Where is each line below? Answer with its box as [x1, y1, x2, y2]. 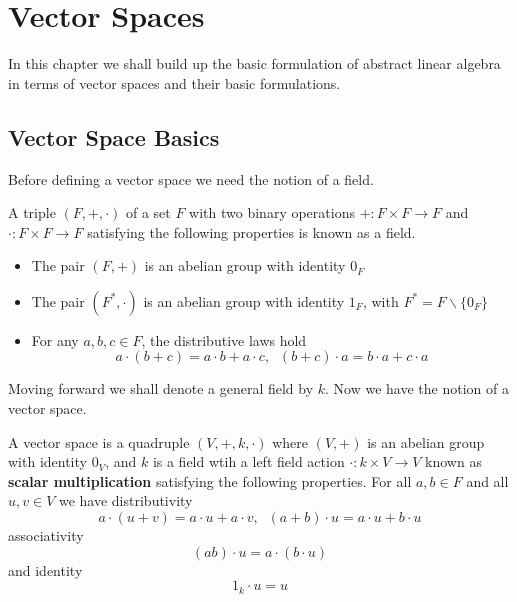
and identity [8, 559, 83, 580]
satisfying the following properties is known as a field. [87, 221, 416, 242]
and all [466, 470, 509, 491]
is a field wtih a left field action [152, 451, 345, 472]
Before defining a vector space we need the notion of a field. [8, 168, 374, 189]
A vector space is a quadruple [8, 431, 190, 452]
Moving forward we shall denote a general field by [8, 378, 314, 399]
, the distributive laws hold [141, 329, 307, 350]
